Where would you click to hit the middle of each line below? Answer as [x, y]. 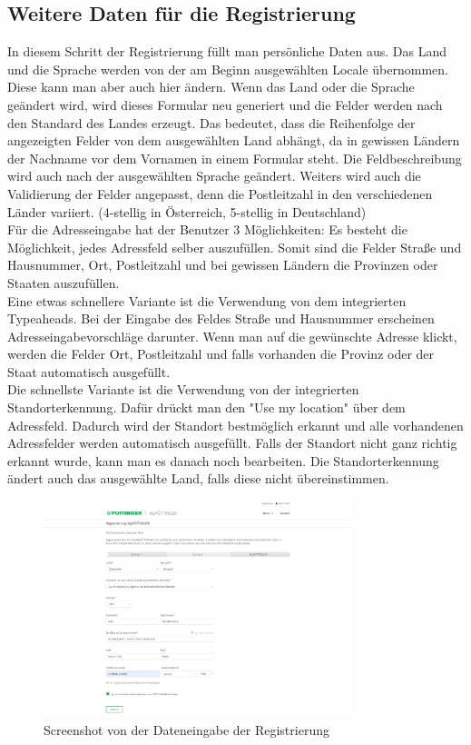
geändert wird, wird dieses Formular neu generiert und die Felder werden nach [225, 104]
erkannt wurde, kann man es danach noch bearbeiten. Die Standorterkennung [223, 460]
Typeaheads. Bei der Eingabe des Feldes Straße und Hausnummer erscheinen [221, 318]
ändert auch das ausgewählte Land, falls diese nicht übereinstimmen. [198, 478]
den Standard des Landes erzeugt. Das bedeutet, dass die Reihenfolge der [211, 122]
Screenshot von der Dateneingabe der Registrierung [186, 729]
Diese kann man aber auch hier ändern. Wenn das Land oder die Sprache [211, 87]
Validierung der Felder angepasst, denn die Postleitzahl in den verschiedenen [220, 193]
